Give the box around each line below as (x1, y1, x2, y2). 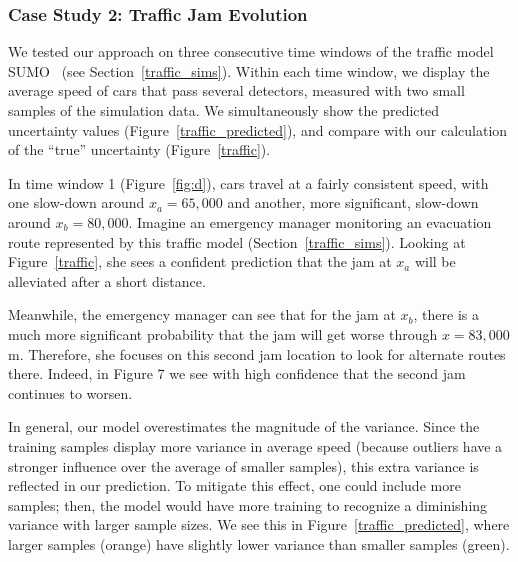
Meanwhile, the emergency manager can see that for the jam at (8, 304, 396, 325)
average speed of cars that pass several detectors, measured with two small (8, 80, 465, 101)
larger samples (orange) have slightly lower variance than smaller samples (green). (8, 533, 510, 554)
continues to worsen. (8, 382, 133, 403)
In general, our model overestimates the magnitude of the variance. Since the (8, 416, 480, 437)
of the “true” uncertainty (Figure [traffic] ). (8, 139, 271, 160)
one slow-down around (8, 192, 145, 213)
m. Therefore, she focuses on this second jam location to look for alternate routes (8, 343, 506, 364)
